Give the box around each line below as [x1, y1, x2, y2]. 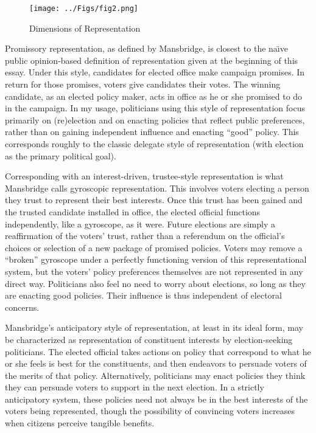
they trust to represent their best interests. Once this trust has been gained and [5, 193, 303, 206]
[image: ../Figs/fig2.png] [29, 4, 138, 13]
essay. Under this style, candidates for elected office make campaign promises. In [5, 66, 305, 78]
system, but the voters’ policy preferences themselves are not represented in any [5, 265, 303, 277]
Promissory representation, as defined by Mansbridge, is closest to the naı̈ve [5, 42, 288, 55]
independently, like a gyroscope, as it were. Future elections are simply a [5, 217, 275, 230]
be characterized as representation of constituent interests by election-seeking [5, 333, 293, 345]
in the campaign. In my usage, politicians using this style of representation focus [5, 102, 305, 114]
